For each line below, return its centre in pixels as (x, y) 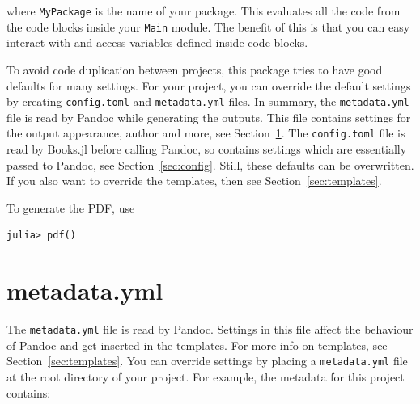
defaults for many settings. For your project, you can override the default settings (209, 85)
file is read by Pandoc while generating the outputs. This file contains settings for (209, 117)
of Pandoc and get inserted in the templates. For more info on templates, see (197, 345)
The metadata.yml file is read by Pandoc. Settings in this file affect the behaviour (210, 329)
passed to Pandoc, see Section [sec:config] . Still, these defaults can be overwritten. (210, 164)
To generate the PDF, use (71, 207)
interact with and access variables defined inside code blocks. (157, 42)
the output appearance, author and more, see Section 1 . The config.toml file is (206, 133)
